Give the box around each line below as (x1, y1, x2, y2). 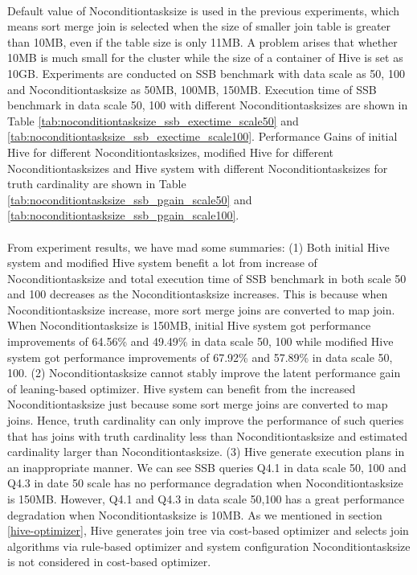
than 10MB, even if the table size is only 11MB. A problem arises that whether (7, 33, 398, 50)
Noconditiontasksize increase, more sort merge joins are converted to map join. (7, 301, 395, 318)
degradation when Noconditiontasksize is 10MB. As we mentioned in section (7, 506, 382, 523)
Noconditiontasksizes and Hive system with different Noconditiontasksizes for (7, 159, 388, 176)
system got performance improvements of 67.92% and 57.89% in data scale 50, (7, 348, 393, 365)
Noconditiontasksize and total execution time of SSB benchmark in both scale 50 (7, 269, 407, 286)
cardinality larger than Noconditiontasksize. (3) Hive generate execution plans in (7, 443, 405, 460)
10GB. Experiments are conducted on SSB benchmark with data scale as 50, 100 (7, 64, 405, 81)
